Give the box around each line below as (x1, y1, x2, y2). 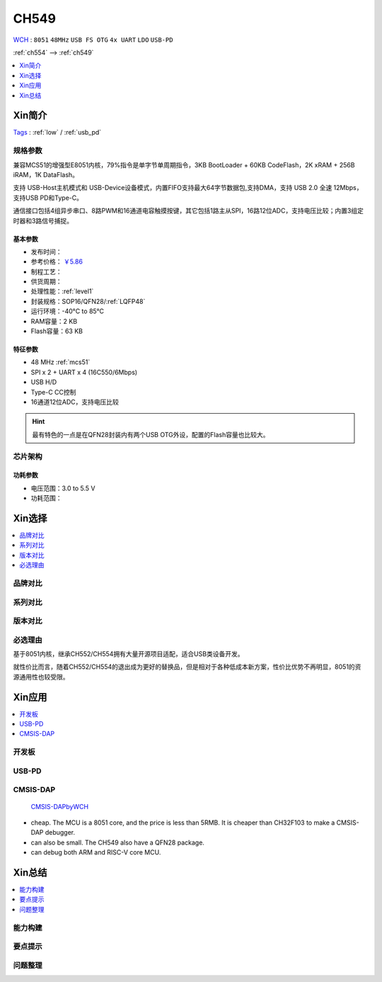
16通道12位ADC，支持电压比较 (30, 397, 120, 406)
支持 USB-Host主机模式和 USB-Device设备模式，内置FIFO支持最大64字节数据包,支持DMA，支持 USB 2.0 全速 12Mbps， (13, 184, 363, 192)
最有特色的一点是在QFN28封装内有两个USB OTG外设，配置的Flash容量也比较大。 (32, 430, 270, 439)
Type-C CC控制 (30, 388, 76, 396)
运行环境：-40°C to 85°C (30, 307, 105, 315)
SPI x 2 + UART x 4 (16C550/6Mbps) (30, 368, 138, 376)
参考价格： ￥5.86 (30, 257, 83, 266)
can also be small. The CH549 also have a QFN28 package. (30, 838, 205, 847)
